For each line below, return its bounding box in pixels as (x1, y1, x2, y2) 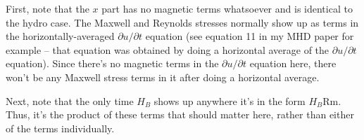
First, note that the (6, 1, 89, 15)
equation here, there (249, 56, 337, 71)
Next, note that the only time (6, 93, 134, 108)
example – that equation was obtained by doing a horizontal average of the (6, 42, 330, 57)
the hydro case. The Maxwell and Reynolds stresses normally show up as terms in (6, 15, 359, 29)
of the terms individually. (6, 120, 115, 135)
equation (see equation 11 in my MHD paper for (145, 29, 354, 43)
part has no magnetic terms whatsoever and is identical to (101, 1, 353, 15)
